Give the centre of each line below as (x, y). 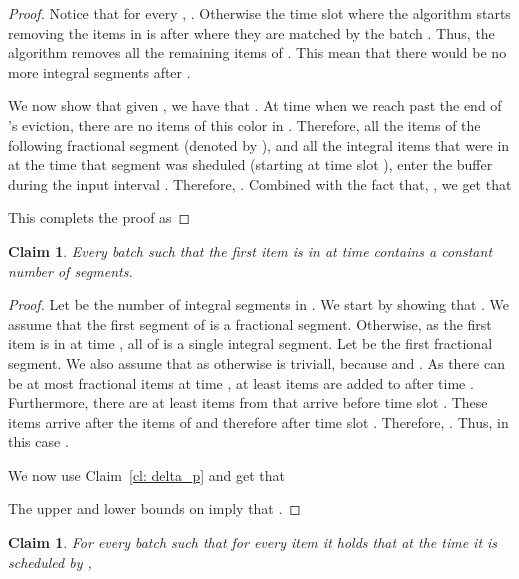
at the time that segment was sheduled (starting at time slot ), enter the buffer (250, 164)
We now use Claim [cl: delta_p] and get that (146, 474)
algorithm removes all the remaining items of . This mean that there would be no (257, 52)
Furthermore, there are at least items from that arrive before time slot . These (248, 402)
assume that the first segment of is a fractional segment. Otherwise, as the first (250, 323)
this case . (38, 441)
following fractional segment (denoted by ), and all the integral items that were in (259, 144)
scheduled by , (50, 561)
